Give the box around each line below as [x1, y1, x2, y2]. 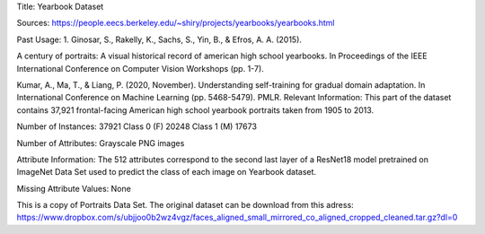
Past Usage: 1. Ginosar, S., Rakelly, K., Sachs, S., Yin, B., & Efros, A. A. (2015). [16, 34, 303, 45]
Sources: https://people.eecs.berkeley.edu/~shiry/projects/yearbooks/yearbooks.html [16, 18, 335, 29]
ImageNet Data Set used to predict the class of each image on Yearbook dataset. [16, 167, 317, 178]
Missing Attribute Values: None [16, 183, 132, 194]
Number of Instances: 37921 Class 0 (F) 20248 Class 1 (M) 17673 [16, 121, 258, 132]
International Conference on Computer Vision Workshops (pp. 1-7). [16, 63, 264, 74]
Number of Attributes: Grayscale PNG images [16, 137, 185, 148]
